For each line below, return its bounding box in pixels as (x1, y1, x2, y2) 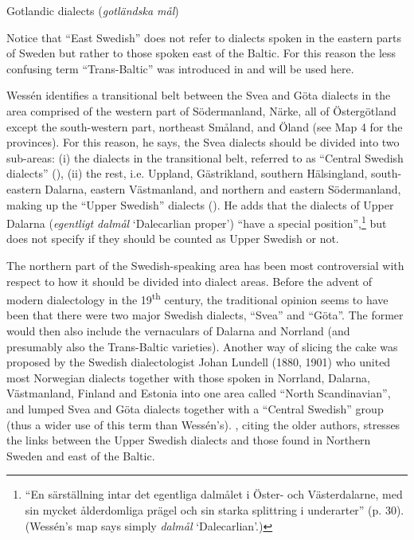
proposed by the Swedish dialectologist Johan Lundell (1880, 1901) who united (6, 354, 391, 370)
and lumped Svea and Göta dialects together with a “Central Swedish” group (6, 400, 384, 417)
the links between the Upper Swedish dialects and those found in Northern (6, 432, 371, 448)
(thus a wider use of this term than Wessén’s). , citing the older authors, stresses (6, 416, 400, 432)
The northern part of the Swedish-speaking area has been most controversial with (6, 256, 404, 273)
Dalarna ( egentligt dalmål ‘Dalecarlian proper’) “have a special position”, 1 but (6, 213, 387, 231)
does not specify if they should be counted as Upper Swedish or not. (6, 230, 339, 247)
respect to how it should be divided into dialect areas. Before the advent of (6, 272, 373, 289)
